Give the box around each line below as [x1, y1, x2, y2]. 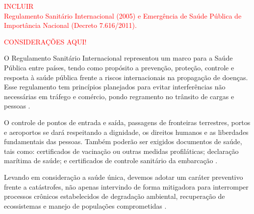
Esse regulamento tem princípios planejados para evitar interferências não [4, 82, 226, 92]
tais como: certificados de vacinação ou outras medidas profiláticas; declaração [4, 146, 239, 156]
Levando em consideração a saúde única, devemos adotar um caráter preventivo [4, 171, 243, 182]
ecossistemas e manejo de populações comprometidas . [4, 200, 167, 211]
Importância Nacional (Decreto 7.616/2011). [4, 20, 137, 30]
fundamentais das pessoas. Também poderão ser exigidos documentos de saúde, [4, 136, 242, 147]
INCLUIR [4, 1, 34, 11]
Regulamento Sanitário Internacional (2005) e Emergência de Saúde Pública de [4, 10, 242, 21]
